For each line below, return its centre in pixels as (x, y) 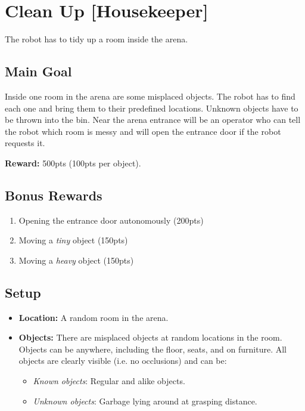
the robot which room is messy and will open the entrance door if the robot (143, 131)
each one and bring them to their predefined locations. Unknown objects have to (152, 108)
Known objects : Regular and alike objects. (109, 381)
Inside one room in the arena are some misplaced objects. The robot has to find (150, 96)
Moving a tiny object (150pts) (73, 240)
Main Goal (38, 71)
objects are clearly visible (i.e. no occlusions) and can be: (123, 361)
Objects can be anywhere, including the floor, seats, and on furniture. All (153, 349)
